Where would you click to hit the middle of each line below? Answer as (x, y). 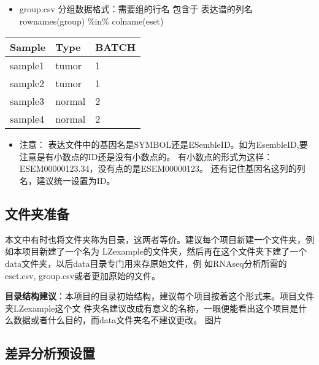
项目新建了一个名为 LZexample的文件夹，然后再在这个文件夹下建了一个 (164, 251)
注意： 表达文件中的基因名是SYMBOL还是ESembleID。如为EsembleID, (159, 144)
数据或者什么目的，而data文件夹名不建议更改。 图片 (117, 320)
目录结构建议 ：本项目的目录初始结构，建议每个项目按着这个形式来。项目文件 (159, 296)
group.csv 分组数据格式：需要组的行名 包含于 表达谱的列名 (136, 9)
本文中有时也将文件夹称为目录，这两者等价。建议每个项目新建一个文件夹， (155, 239)
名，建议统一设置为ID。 (67, 180)
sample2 (27, 83)
